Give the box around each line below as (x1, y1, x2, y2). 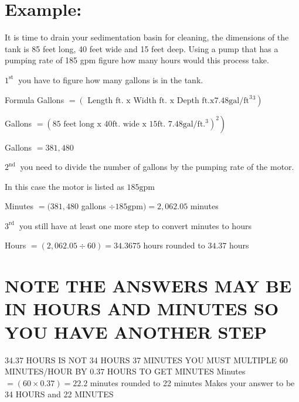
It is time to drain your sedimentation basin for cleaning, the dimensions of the (5, 31, 289, 43)
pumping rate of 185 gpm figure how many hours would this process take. (5, 54, 269, 66)
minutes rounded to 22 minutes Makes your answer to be (90, 376, 295, 389)
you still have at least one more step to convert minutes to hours (19, 219, 252, 231)
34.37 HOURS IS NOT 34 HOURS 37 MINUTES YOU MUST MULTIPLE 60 (5, 353, 288, 366)
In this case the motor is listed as (5, 180, 124, 192)
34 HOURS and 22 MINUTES (5, 388, 114, 400)
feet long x (63, 120, 101, 128)
